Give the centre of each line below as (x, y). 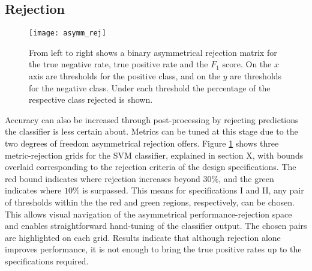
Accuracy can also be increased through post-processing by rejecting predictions (152, 119)
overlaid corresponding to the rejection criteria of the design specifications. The (151, 167)
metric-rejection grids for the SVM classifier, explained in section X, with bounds (154, 155)
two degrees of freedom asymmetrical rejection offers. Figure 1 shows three (142, 143)
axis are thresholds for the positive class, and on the (125, 76)
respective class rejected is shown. (91, 99)
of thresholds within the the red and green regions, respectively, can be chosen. (150, 202)
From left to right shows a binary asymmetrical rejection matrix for (153, 52)
